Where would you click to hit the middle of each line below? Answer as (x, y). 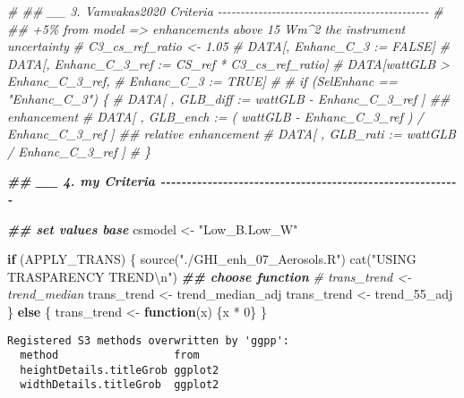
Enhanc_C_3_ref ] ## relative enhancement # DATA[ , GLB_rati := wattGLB (232, 134)
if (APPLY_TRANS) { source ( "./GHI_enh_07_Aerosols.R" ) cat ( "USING (212, 259)
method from (110, 356)
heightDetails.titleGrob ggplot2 (120, 370)
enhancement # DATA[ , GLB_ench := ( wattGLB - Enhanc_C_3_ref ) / (215, 116)
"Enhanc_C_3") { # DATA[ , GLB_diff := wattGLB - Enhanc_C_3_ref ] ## (229, 98)
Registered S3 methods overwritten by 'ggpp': (148, 340)
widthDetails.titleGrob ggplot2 (120, 385)
